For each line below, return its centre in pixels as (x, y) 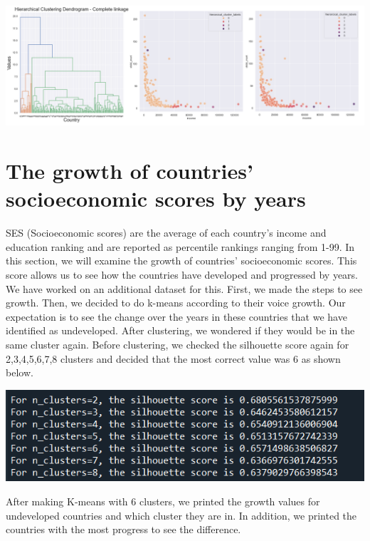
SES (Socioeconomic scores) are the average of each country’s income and (166, 233)
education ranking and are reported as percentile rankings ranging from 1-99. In (180, 246)
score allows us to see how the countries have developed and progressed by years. (182, 275)
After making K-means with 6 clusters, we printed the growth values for (163, 501)
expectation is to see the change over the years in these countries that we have (176, 316)
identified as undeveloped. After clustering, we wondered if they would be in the (180, 330)
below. (20, 372)
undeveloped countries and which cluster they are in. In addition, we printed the (181, 515)
